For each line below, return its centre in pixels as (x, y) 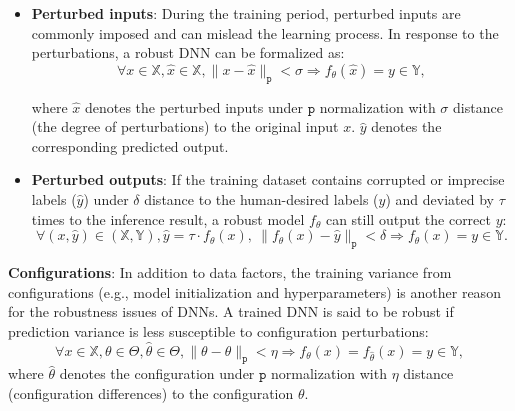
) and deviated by (439, 198)
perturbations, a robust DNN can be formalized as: (188, 52)
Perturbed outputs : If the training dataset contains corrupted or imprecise (268, 179)
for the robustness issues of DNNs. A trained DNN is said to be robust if (231, 311)
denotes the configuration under (157, 373)
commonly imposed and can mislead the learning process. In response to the (265, 32)
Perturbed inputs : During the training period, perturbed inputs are (246, 13)
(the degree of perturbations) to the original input (185, 126)
